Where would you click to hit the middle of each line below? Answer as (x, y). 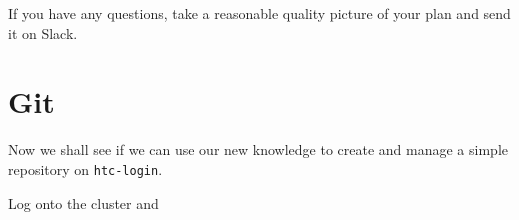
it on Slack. (43, 32)
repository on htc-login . (85, 168)
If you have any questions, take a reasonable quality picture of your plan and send (259, 13)
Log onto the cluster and (83, 202)
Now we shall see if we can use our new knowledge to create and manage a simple (258, 149)
